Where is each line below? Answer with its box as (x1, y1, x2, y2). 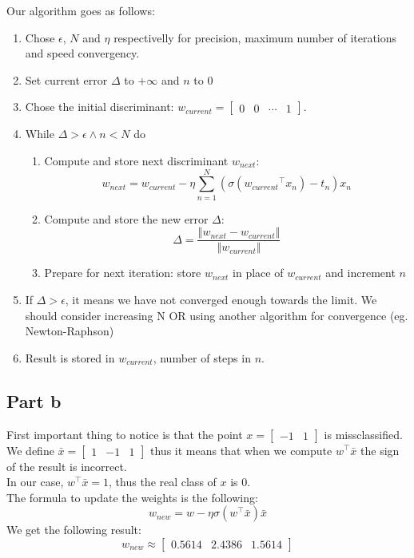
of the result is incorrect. (6, 457, 127, 474)
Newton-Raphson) (25, 323, 114, 339)
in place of (233, 264, 284, 281)
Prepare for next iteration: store (44, 264, 201, 281)
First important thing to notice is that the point (6, 425, 243, 442)
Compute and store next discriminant (44, 152, 229, 168)
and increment (325, 264, 396, 281)
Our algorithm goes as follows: (6, 2, 155, 18)
